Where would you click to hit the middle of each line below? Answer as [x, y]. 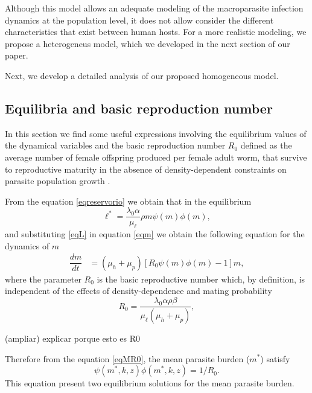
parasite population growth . [58, 181]
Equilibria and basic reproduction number [139, 108]
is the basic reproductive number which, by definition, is [201, 279]
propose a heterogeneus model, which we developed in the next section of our [148, 43]
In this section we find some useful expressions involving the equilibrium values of [156, 133]
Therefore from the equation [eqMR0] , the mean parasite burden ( [127, 358]
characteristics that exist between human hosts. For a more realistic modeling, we [156, 32]
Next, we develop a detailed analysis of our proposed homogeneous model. [142, 75]
